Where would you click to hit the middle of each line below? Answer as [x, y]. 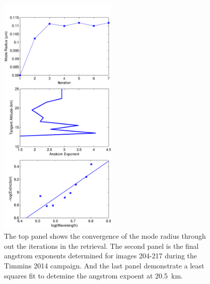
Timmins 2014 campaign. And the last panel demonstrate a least [104, 265]
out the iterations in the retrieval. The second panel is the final [101, 246]
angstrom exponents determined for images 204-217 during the [101, 256]
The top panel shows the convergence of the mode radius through [105, 236]
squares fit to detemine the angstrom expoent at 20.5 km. [93, 275]
